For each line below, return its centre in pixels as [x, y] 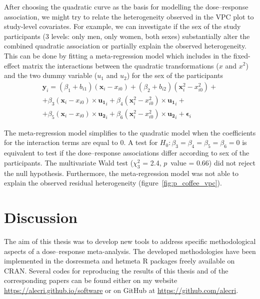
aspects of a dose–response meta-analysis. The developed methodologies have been [130, 251]
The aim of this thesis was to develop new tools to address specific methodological [130, 241]
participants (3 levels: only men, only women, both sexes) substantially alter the [127, 36]
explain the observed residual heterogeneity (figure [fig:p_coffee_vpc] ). [113, 183]
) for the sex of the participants [175, 75]
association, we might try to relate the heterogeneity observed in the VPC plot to [129, 16]
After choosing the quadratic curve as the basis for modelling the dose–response [126, 6]
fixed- [242, 55]
